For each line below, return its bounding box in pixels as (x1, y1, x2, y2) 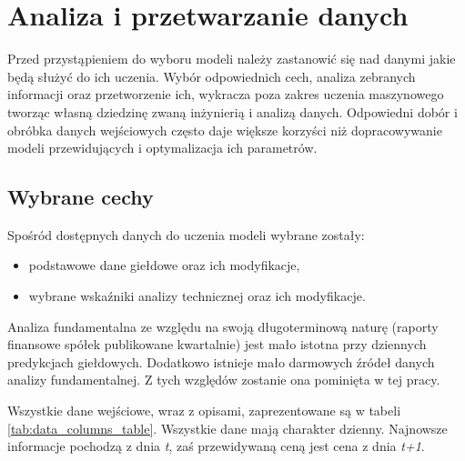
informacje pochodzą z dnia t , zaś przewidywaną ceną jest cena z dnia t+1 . (7, 436, 425, 456)
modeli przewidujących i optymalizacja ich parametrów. (7, 138, 318, 157)
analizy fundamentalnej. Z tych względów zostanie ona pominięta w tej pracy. (7, 370, 440, 389)
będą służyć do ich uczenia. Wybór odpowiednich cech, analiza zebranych (7, 66, 416, 85)
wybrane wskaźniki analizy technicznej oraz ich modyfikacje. (28, 286, 366, 306)
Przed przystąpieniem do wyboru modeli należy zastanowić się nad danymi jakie (7, 49, 456, 68)
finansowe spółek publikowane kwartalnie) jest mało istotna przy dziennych (7, 335, 427, 354)
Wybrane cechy (7, 183, 154, 211)
